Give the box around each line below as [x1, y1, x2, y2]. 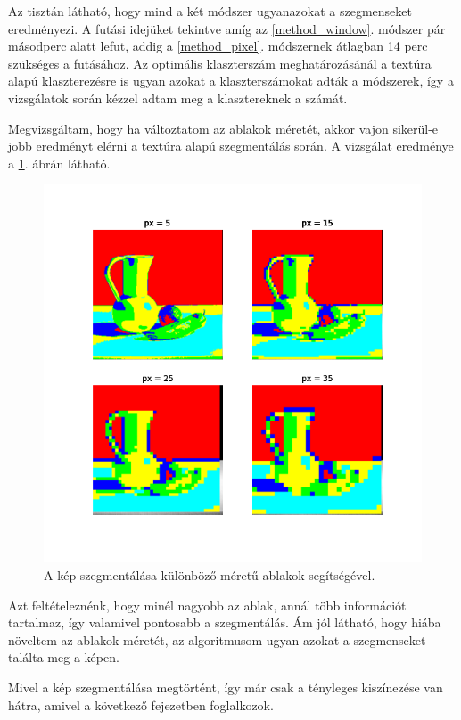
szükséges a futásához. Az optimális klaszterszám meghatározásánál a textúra [8, 53, 432, 72]
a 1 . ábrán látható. [8, 153, 111, 172]
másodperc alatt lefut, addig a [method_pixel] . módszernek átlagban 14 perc [8, 37, 428, 55]
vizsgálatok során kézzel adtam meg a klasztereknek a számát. [8, 88, 348, 107]
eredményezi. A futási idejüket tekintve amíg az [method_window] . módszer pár [8, 19, 446, 37]
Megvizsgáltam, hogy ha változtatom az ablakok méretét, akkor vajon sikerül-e [8, 119, 439, 137]
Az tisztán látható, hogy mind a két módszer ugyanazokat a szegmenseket [8, 2, 412, 20]
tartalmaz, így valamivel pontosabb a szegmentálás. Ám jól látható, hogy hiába [8, 613, 441, 632]
